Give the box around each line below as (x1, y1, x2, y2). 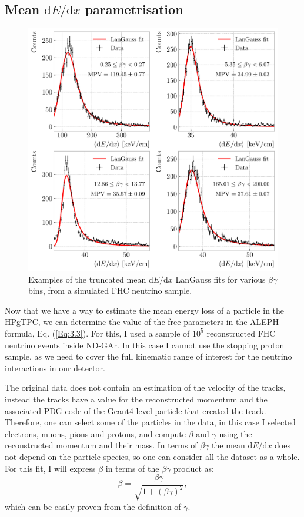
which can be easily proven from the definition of (5, 500, 181, 512)
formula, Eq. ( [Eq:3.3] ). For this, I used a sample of (5, 327, 190, 339)
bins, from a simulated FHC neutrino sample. (28, 284, 192, 297)
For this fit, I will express (5, 462, 96, 474)
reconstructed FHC (206, 327, 276, 339)
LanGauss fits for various (175, 273, 266, 285)
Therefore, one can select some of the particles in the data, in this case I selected (5, 416, 296, 428)
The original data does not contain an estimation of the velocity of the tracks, (5, 381, 286, 394)
